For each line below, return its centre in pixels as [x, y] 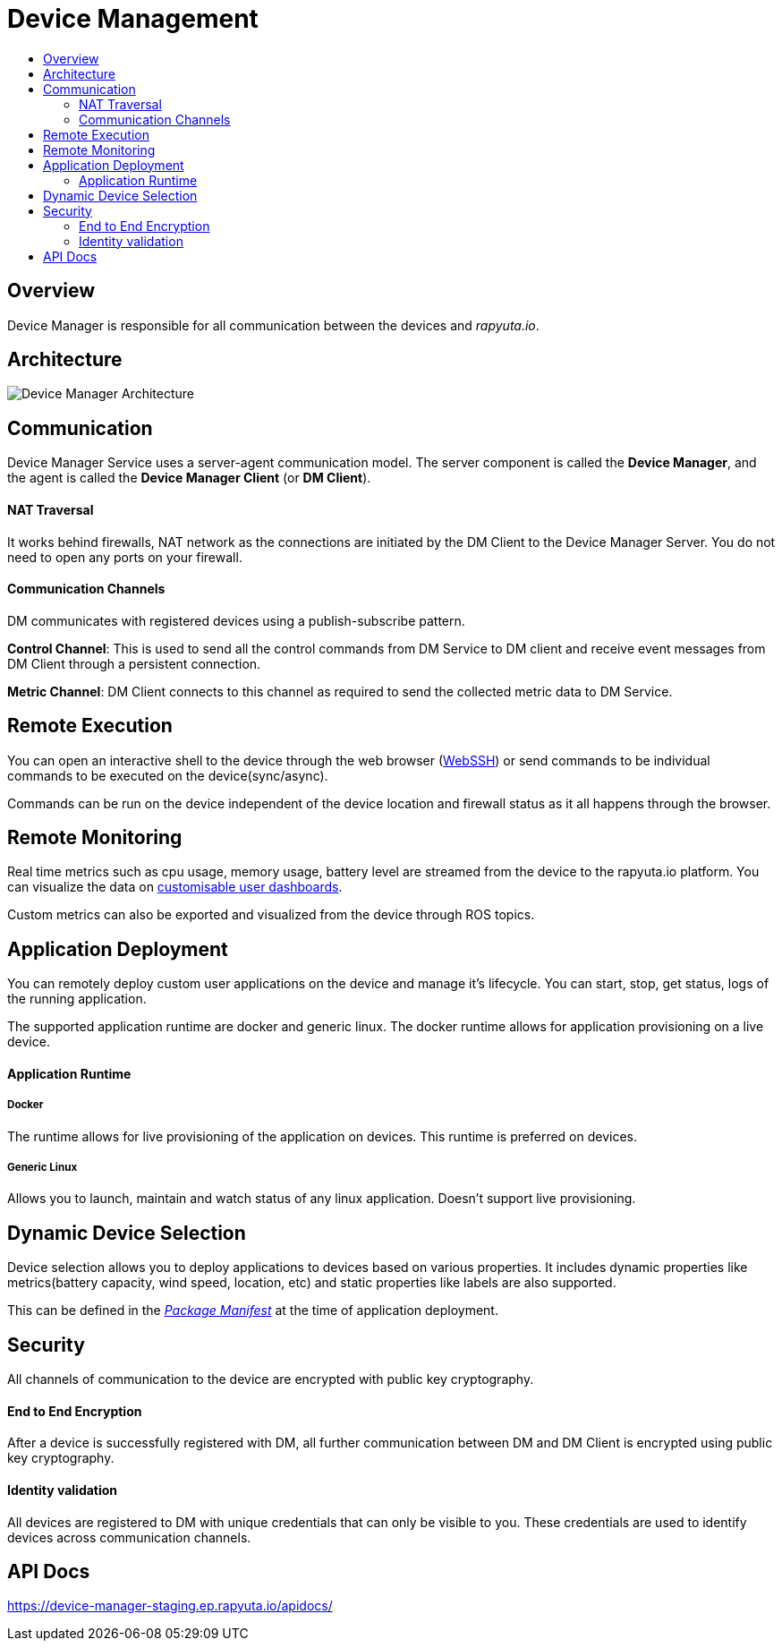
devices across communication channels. [129, 1537]
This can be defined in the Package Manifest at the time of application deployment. [253, 1311]
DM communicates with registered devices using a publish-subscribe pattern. [236, 620]
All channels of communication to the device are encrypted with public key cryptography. [271, 1379]
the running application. [77, 999]
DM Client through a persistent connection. [134, 663]
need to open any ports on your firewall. [125, 557]
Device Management [133, 19]
